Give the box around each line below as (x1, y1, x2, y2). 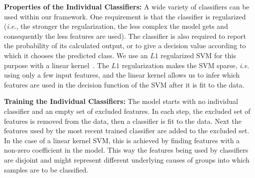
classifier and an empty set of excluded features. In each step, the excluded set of (4, 105, 251, 116)
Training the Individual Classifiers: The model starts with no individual (4, 96, 238, 106)
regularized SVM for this (161, 50, 236, 60)
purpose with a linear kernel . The (4, 60, 109, 70)
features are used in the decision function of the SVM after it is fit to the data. (4, 79, 245, 89)
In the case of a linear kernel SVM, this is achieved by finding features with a (4, 135, 240, 145)
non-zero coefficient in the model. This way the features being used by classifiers (4, 145, 249, 155)
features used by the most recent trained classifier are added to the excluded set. (4, 125, 250, 136)
